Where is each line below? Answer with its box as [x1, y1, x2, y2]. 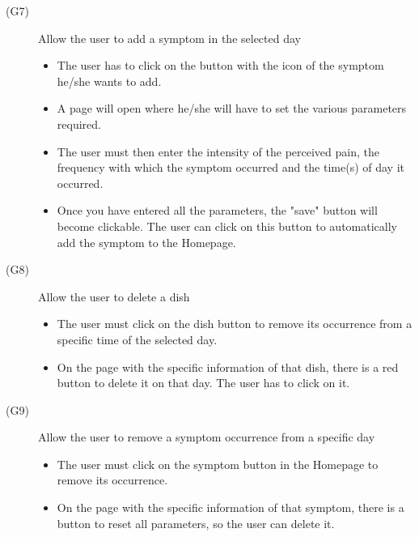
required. [57, 115, 101, 132]
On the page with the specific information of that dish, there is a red [57, 358, 399, 375]
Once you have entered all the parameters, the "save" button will [57, 202, 378, 219]
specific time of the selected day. [57, 330, 218, 347]
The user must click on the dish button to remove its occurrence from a [57, 315, 413, 332]
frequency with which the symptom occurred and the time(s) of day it [57, 159, 405, 176]
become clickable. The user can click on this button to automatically [57, 217, 397, 234]
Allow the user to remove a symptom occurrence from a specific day [38, 428, 375, 445]
